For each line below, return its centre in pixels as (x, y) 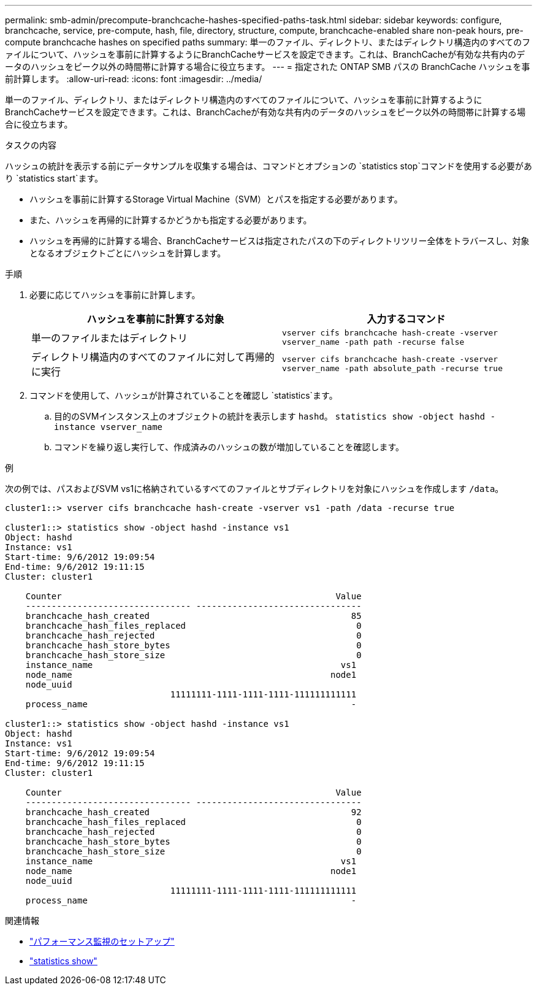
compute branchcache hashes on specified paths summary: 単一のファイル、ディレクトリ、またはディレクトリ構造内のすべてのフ (268, 42)
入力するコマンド (406, 319)
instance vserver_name (109, 427)
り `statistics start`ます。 (54, 178)
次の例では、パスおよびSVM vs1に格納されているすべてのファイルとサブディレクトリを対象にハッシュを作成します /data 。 (254, 489)
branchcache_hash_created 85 (193, 616)
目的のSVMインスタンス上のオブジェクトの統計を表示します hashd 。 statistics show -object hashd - (275, 416)
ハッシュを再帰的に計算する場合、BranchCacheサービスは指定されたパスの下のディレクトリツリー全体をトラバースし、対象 (280, 241)
